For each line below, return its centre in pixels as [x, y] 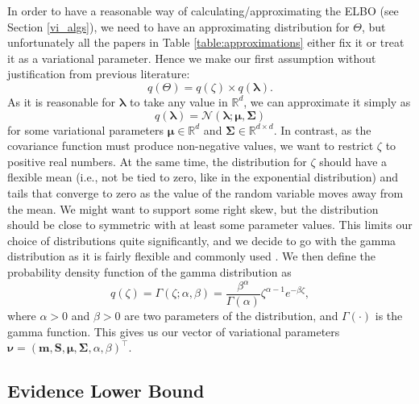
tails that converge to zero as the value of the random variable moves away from [205, 192]
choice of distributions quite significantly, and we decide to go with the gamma [202, 240]
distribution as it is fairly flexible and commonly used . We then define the [191, 256]
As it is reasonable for [62, 101]
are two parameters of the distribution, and [231, 316]
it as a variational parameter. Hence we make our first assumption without [192, 58]
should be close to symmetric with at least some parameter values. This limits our [210, 225]
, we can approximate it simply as [327, 101]
